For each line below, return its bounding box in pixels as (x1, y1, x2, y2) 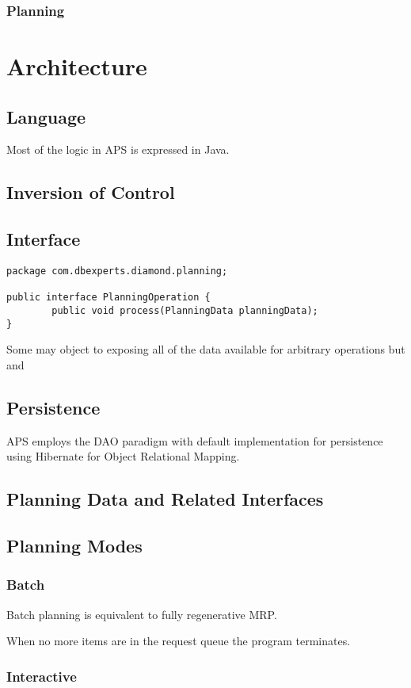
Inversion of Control (6, 180, 175, 204)
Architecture (6, 50, 147, 82)
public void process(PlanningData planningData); (51, 304, 318, 316)
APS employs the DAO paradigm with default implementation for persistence (6, 432, 383, 449)
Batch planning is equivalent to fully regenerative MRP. (6, 606, 277, 622)
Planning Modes (6, 533, 143, 558)
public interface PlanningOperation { (6, 292, 211, 304)
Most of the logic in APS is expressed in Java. (6, 141, 230, 158)
